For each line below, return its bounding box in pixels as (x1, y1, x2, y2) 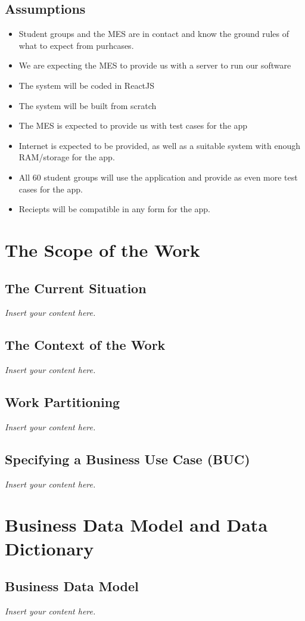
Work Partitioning (5, 393, 120, 411)
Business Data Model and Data (5, 513, 268, 537)
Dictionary (5, 536, 94, 560)
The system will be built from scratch (18, 99, 157, 111)
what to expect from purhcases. (18, 39, 134, 51)
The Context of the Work (5, 336, 166, 354)
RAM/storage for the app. (18, 151, 115, 163)
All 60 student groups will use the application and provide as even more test (18, 170, 298, 183)
